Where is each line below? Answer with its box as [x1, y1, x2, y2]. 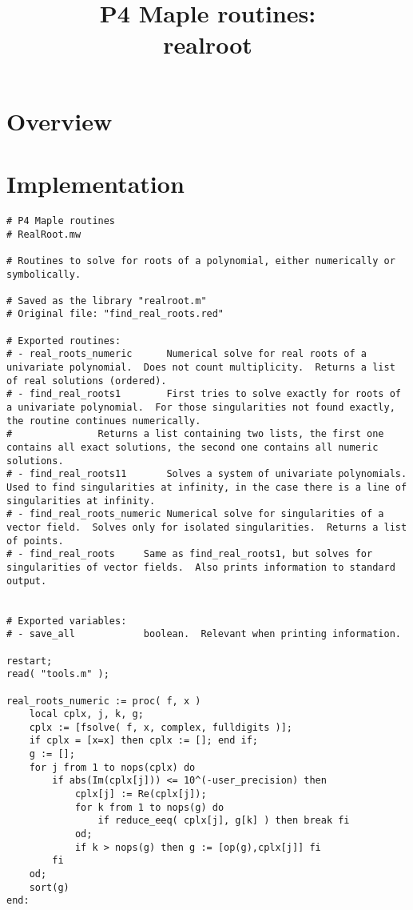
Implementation [6, 166, 185, 199]
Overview [6, 104, 113, 137]
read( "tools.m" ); [6, 668, 109, 680]
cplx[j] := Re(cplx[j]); [74, 788, 207, 800]
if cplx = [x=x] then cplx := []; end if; [29, 735, 258, 747]
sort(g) [29, 881, 69, 893]
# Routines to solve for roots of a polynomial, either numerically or [6, 255, 395, 267]
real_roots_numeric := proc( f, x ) [6, 695, 201, 707]
